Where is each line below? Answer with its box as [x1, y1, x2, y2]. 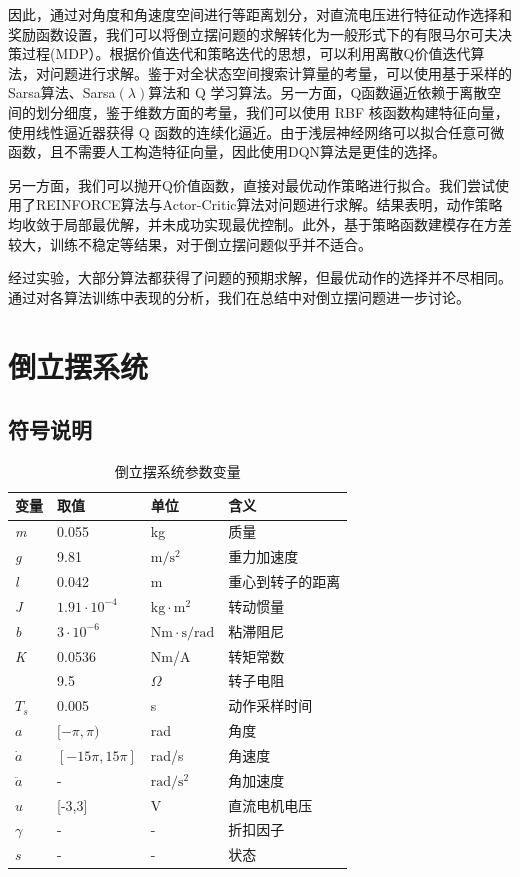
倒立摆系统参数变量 [114, 460, 241, 481]
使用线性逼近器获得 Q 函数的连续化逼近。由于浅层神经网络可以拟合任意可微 [8, 121, 505, 142]
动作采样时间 [228, 695, 313, 716]
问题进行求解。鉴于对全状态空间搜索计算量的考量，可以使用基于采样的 [49, 62, 512, 83]
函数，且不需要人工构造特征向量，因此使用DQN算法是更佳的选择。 [8, 141, 447, 162]
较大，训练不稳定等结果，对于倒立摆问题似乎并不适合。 [8, 233, 372, 254]
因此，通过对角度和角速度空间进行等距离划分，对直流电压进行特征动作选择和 [8, 4, 512, 24]
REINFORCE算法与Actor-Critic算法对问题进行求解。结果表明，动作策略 [35, 194, 503, 215]
